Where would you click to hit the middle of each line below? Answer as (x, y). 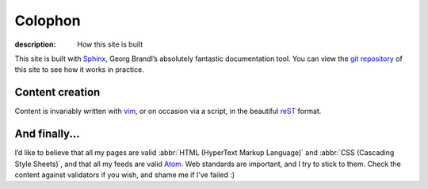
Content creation (57, 92)
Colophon (48, 21)
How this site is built (110, 44)
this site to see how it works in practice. (79, 70)
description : (35, 44)
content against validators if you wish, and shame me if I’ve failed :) (125, 175)
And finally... (47, 134)
